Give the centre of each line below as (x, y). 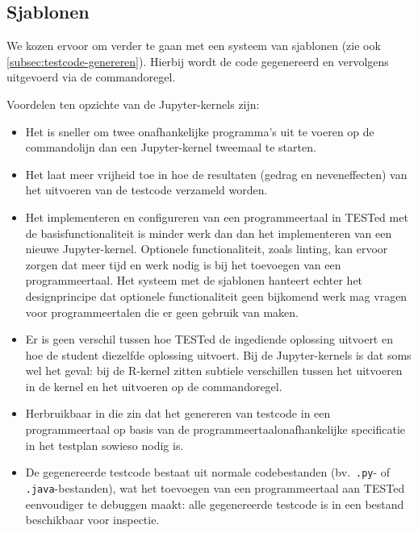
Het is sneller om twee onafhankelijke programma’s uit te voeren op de (200, 131)
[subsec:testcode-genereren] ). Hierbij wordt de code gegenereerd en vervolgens (198, 61)
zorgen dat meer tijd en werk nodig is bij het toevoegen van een (183, 264)
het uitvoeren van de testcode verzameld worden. (146, 190)
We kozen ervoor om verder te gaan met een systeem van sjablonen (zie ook (194, 46)
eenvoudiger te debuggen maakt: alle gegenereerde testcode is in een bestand (215, 504)
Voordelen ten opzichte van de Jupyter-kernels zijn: (133, 104)
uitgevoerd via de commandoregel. (91, 77)
